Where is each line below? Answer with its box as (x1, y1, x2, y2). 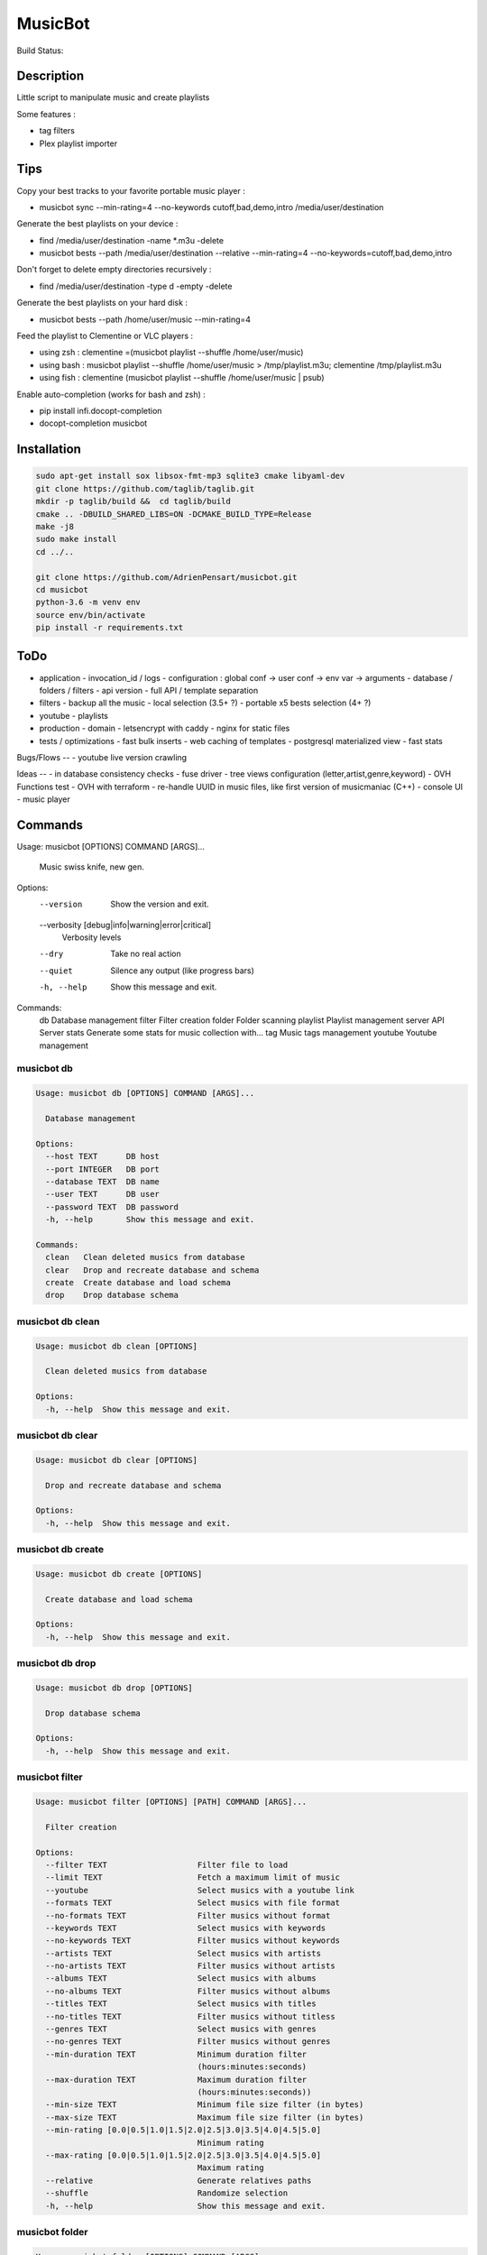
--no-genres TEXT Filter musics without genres (45, 2037, 331, 2047)
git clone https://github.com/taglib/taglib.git (35, 483, 255, 493)
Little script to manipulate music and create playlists (16, 92, 210, 103)
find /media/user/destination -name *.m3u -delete (39, 235, 225, 245)
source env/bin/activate (35, 610, 146, 620)
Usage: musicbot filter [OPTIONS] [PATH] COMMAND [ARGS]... (35, 1797, 308, 1807)
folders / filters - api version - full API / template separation (39, 685, 259, 695)
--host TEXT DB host (45, 1151, 160, 1162)
